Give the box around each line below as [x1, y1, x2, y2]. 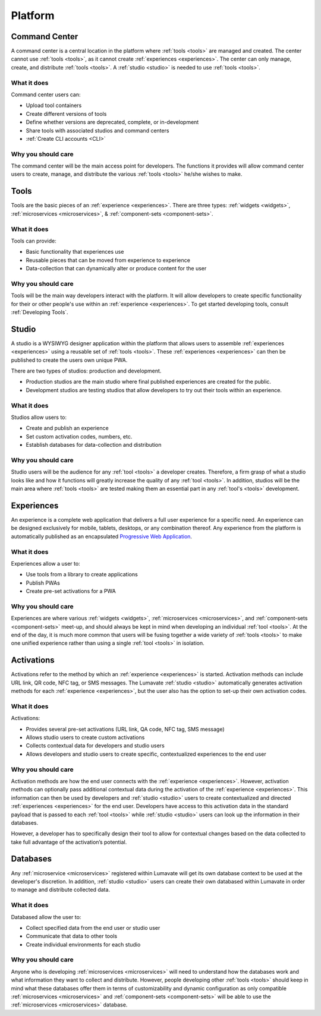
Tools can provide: [11, 237, 56, 244]
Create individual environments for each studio [26, 941, 141, 948]
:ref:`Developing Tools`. [11, 309, 68, 315]
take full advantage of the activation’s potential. [11, 838, 127, 845]
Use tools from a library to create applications [26, 571, 138, 578]
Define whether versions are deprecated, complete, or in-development [26, 119, 199, 126]
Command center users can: [11, 91, 81, 98]
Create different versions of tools [26, 110, 107, 117]
